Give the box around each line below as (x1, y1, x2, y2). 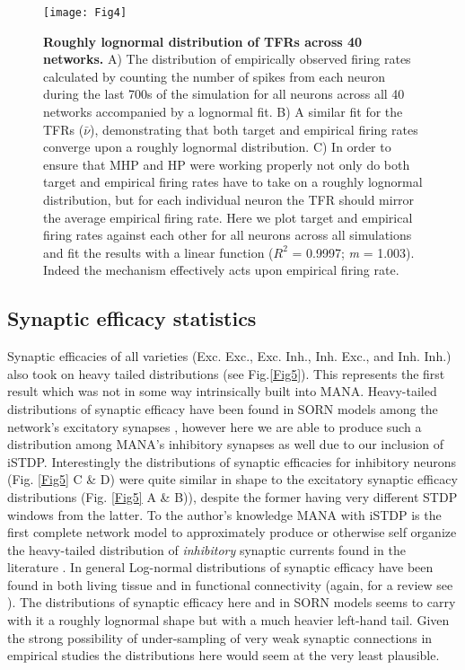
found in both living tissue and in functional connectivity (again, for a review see (7, 575, 453, 594)
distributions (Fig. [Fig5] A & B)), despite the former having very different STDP (7, 487, 458, 506)
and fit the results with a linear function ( (43, 242, 274, 261)
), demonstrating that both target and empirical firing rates (90, 119, 418, 138)
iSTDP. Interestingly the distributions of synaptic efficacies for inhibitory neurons (7, 452, 457, 471)
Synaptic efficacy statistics (7, 304, 257, 332)
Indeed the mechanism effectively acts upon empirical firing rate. (43, 260, 399, 279)
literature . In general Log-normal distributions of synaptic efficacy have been (7, 558, 434, 577)
